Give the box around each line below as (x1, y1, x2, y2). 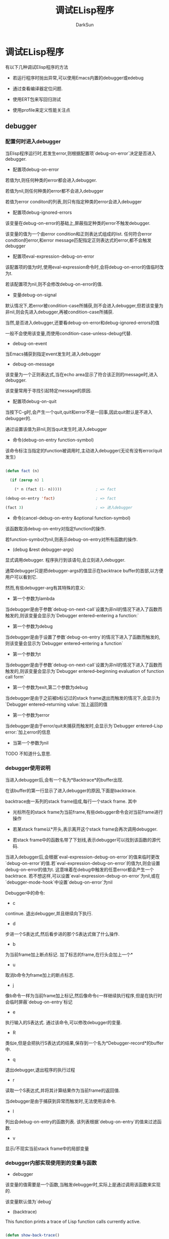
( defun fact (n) (5, 469, 39, 474)
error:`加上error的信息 (5, 729, 51, 735)
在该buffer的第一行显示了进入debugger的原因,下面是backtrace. (5, 788, 137, 794)
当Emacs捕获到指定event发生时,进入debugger (5, 351, 101, 357)
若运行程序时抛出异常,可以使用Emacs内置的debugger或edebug (12, 74, 144, 81)
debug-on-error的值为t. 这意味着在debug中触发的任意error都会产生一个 (5, 866, 154, 873)
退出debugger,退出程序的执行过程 (5, 1067, 76, 1073)
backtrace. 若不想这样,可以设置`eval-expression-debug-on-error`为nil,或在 (5, 873, 160, 879)
